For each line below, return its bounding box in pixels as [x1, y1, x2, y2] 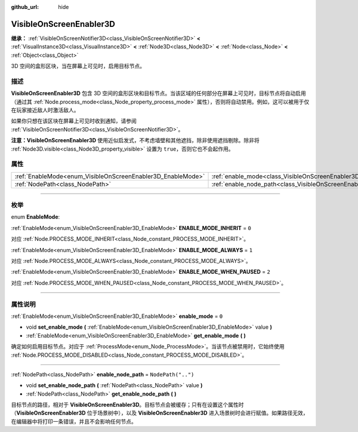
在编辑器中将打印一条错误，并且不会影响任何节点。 [11, 418, 137, 425]
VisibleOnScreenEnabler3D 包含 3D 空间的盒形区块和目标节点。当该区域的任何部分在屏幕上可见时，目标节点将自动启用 [11, 90, 307, 97]
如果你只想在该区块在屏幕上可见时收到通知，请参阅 [11, 117, 137, 125]
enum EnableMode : [11, 213, 60, 220]
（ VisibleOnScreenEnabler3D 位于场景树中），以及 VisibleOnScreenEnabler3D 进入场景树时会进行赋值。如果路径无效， [11, 409, 308, 416]
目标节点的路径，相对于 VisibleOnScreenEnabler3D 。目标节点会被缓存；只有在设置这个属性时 [11, 401, 244, 409]
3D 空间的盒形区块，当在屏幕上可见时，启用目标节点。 [11, 63, 146, 70]
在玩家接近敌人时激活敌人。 [11, 106, 79, 114]
